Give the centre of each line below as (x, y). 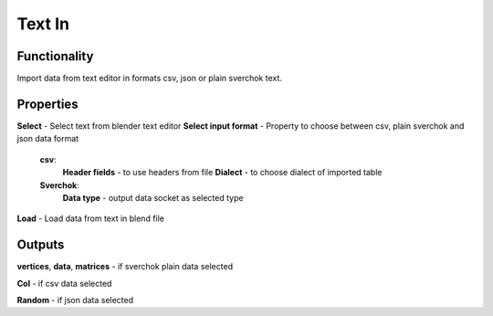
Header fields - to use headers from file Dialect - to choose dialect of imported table (222, 173)
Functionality (55, 56)
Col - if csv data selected (64, 283)
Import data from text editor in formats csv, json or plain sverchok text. (150, 79)
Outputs (41, 245)
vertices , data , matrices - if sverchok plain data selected (125, 267)
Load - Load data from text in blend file (90, 218)
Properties (47, 104)
